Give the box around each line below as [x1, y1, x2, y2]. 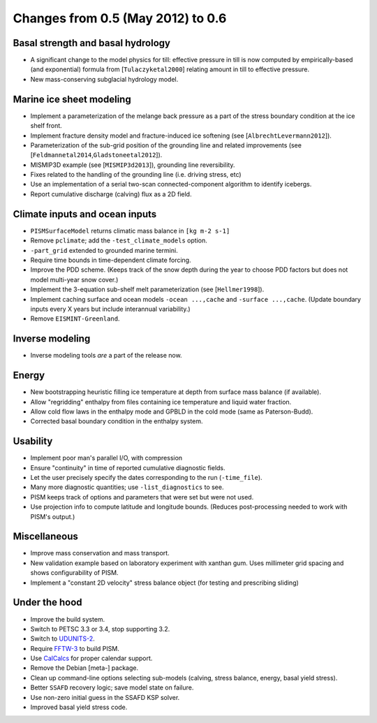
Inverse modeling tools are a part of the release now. [30, 351, 182, 360]
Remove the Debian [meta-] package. [30, 664, 139, 672]
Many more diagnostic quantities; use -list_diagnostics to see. [30, 483, 224, 492]
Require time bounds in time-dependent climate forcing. [30, 256, 191, 264]
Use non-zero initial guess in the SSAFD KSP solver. [30, 693, 180, 701]
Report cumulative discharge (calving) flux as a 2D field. [30, 189, 192, 198]
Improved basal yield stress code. [30, 703, 128, 712]
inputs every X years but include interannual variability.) [30, 305, 191, 313]
